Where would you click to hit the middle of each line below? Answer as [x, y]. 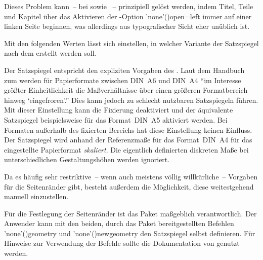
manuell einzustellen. [36, 196]
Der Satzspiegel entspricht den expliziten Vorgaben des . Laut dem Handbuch [124, 70]
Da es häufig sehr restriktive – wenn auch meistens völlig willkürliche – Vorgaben [131, 176]
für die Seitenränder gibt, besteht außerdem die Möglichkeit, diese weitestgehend [129, 186]
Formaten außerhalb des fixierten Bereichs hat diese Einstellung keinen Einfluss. [128, 129]
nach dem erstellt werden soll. [50, 53]
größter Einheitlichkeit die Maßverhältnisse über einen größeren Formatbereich [126, 90]
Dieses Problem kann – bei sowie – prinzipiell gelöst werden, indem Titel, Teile [129, 6]
